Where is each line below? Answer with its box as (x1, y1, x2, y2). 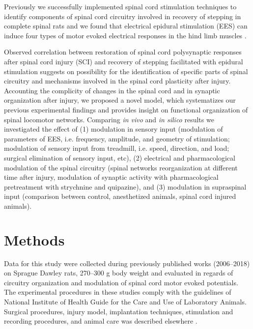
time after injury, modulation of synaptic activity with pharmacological (4, 172, 219, 182)
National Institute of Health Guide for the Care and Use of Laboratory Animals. (4, 296, 247, 306)
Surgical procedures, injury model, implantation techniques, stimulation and (4, 306, 233, 316)
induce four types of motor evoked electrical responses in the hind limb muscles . (4, 30, 247, 40)
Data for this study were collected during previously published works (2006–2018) (4, 258, 250, 268)
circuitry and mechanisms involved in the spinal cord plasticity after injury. (4, 76, 231, 86)
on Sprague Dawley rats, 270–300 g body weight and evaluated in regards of (4, 268, 233, 278)
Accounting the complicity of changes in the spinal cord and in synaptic (4, 85, 220, 95)
